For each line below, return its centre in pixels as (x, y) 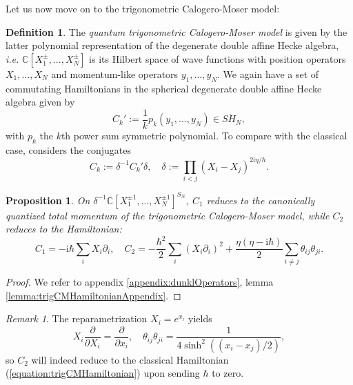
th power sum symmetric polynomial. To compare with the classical (204, 135)
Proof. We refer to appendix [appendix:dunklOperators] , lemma (140, 282)
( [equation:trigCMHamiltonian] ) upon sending (103, 373)
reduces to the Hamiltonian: (64, 229)
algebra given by (40, 102)
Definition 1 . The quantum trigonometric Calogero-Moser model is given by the (176, 31)
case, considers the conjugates (68, 149)
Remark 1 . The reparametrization (77, 318)
